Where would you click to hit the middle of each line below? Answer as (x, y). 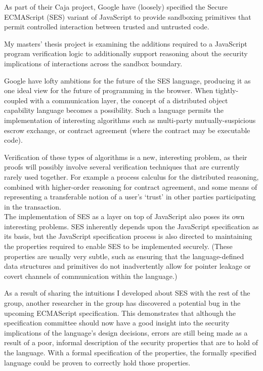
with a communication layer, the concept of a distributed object (129, 100)
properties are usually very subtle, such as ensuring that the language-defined (124, 256)
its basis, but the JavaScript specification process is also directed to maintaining (128, 236)
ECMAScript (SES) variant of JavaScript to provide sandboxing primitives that (128, 16)
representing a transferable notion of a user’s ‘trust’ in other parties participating (130, 197)
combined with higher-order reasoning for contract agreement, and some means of (131, 187)
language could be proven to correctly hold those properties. (97, 362)
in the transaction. (33, 206)
